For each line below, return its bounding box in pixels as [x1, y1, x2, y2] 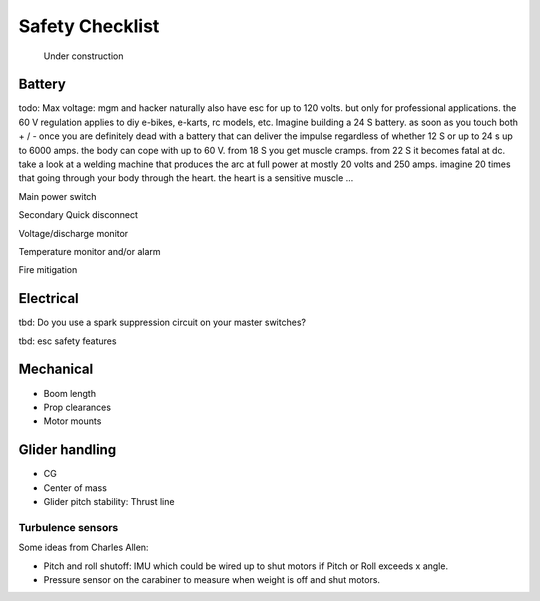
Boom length [43, 387, 97, 399]
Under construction [43, 50, 124, 62]
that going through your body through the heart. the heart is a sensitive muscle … [18, 172, 354, 184]
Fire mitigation [18, 264, 78, 276]
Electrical [18, 290, 79, 307]
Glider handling [18, 441, 117, 459]
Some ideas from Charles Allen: [18, 541, 149, 554]
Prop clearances [43, 401, 112, 413]
